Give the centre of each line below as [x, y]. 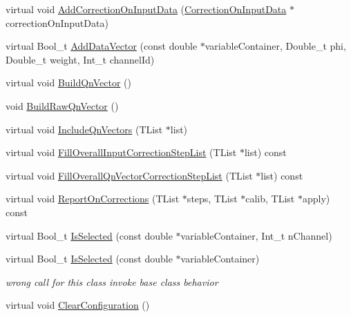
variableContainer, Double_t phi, [275, 46]
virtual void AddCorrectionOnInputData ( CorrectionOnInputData [146, 9]
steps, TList [212, 199]
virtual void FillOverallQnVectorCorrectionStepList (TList [129, 175]
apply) [316, 199]
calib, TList [270, 199]
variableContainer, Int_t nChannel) [256, 235]
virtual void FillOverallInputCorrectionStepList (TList [121, 152]
